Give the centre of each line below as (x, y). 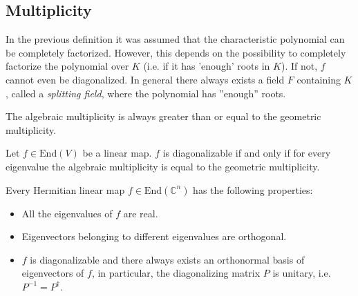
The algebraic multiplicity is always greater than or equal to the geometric (163, 116)
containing (319, 79)
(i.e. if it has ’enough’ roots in (207, 66)
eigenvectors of (53, 273)
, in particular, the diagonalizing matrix (176, 273)
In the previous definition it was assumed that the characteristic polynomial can (175, 39)
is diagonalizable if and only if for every (247, 153)
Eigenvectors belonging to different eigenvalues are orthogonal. (154, 236)
